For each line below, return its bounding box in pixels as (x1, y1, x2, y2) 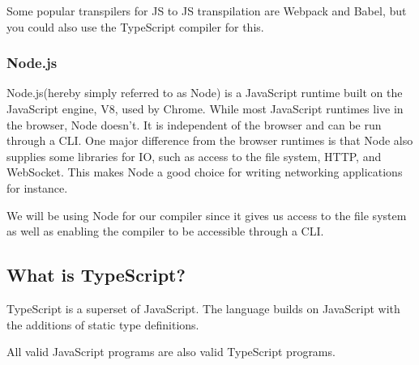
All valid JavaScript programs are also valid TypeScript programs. (6, 343, 336, 360)
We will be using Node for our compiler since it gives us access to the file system (6, 206, 407, 223)
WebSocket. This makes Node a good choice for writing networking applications (6, 163, 403, 180)
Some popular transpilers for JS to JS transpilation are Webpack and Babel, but (6, 2, 407, 19)
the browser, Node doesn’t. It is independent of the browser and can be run (6, 116, 382, 133)
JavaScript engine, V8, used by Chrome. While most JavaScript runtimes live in (6, 100, 404, 117)
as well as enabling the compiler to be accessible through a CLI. (6, 223, 324, 240)
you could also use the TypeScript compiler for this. (6, 18, 264, 35)
